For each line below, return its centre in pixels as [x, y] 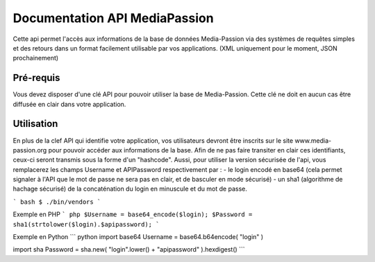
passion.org [30, 150]
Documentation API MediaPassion [114, 18]
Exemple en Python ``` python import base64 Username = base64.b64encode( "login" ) [138, 237]
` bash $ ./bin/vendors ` [57, 202]
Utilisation [35, 124]
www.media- [313, 140]
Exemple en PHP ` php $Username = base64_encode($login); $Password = [133, 214]
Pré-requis [36, 78]
